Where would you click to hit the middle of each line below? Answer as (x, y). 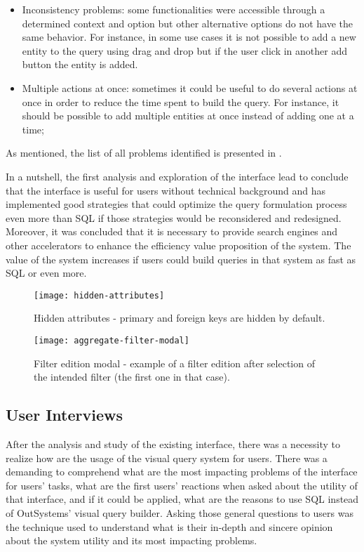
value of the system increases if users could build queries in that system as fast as (181, 259)
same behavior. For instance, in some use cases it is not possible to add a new (189, 37)
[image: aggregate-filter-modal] (112, 340)
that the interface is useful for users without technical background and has (166, 190)
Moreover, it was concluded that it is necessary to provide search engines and (172, 231)
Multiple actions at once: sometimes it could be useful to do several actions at (190, 87)
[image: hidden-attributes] (99, 295)
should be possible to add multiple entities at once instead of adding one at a (188, 116)
